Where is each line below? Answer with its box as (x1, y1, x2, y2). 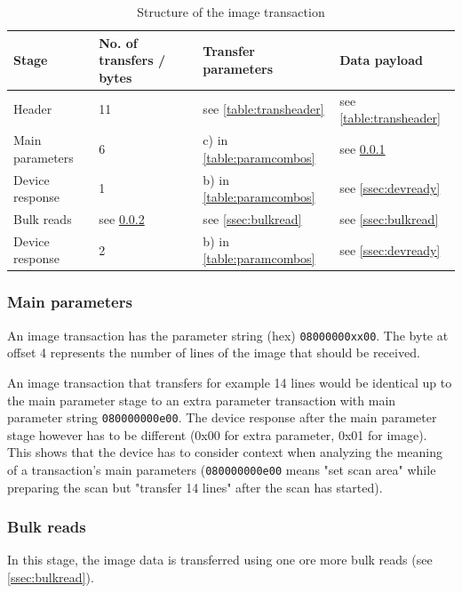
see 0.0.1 (339, 139, 386, 157)
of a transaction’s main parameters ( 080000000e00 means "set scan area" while (7, 460, 436, 478)
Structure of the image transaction (137, 3, 325, 20)
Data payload (339, 51, 423, 69)
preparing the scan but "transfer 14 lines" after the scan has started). (7, 477, 383, 496)
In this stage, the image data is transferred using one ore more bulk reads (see (7, 550, 433, 569)
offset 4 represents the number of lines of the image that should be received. (7, 343, 420, 362)
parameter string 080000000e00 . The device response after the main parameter (7, 408, 437, 427)
